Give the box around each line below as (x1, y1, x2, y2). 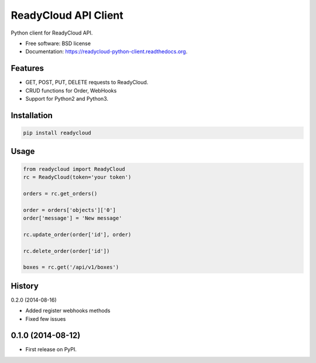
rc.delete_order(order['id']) (23, 248, 110, 254)
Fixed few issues (25, 315, 66, 322)
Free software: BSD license (25, 40, 91, 47)
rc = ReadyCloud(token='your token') (23, 174, 132, 180)
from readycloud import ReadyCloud (23, 166, 125, 172)
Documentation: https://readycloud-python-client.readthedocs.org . (25, 48, 188, 55)
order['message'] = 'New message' (23, 214, 122, 221)
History (11, 281, 39, 291)
